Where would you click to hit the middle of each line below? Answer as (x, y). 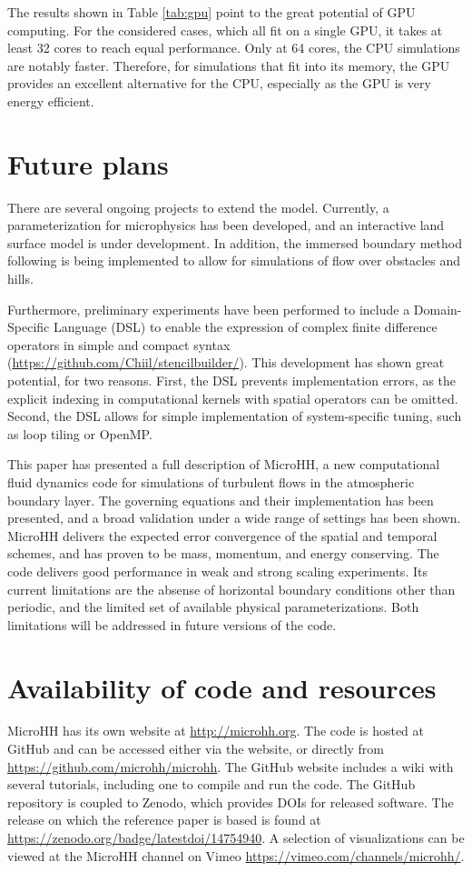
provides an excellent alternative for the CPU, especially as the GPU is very (219, 83)
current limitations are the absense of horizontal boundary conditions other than (231, 589)
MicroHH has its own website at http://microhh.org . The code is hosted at (216, 731)
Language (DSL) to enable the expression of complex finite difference (245, 327)
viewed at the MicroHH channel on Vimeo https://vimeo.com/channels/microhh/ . (236, 855)
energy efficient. (51, 100)
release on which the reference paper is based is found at (164, 820)
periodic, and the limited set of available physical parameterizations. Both (213, 607)
